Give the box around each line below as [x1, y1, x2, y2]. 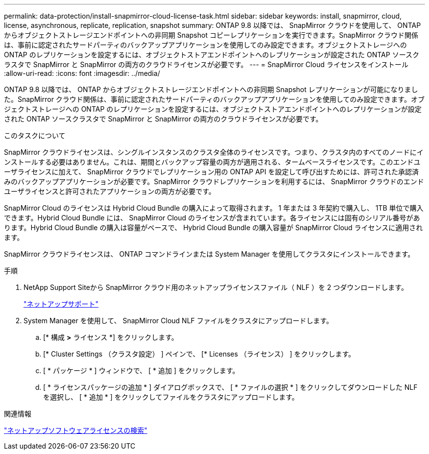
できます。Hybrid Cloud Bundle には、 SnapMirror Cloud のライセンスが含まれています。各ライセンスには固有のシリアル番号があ [4, 214, 420, 222]
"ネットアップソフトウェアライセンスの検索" [4, 426, 147, 434]
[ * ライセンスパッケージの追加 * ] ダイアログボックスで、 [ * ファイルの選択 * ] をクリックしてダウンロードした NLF [43, 383, 418, 391]
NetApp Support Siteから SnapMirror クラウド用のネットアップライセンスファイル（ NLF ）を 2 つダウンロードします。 [24, 283, 408, 291]
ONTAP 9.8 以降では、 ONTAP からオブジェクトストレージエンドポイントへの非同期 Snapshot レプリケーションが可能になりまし [4, 85, 418, 94]
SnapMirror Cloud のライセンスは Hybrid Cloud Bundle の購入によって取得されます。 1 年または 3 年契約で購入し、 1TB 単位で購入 [4, 204, 424, 212]
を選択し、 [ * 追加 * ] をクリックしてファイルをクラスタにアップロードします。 [43, 393, 299, 401]
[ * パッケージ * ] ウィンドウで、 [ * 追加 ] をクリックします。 [43, 366, 239, 375]
